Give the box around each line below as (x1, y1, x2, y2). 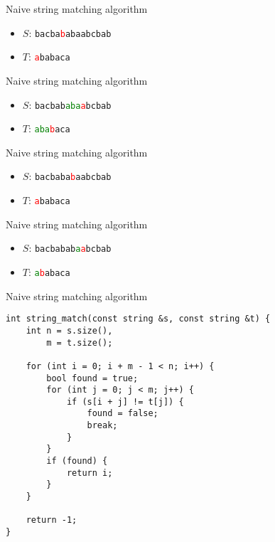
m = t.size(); (46, 337, 113, 348)
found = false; (87, 408, 158, 419)
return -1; (26, 515, 77, 526)
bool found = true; (46, 373, 139, 383)
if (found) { (46, 456, 108, 467)
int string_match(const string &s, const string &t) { (6, 314, 271, 324)
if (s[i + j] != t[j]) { (66, 396, 184, 407)
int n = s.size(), (26, 325, 113, 336)
